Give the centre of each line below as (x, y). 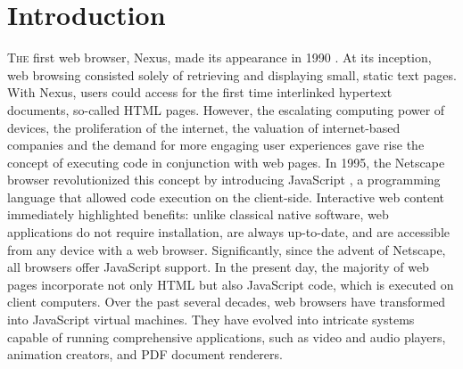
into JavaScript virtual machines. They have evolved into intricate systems (211, 320)
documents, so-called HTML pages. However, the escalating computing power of (226, 109)
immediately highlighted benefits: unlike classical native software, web (198, 214)
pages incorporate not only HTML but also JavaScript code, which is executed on (231, 284)
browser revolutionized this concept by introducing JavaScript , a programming (224, 180)
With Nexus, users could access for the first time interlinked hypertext (200, 92)
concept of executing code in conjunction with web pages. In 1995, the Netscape (226, 162)
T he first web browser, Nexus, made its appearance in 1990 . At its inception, (219, 57)
